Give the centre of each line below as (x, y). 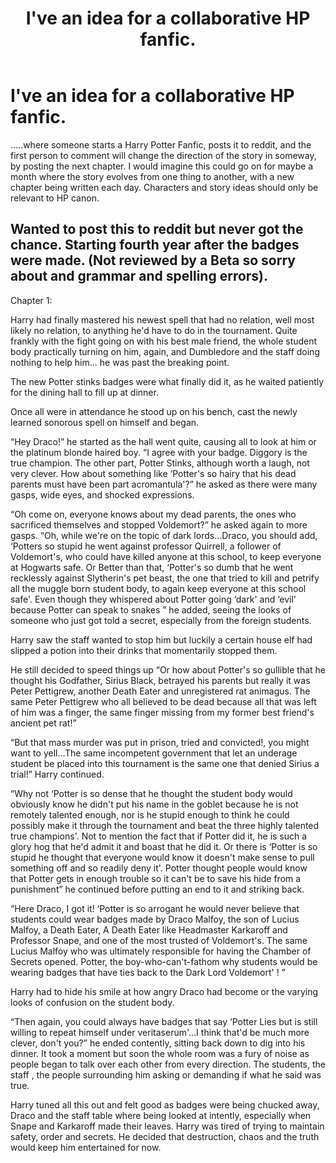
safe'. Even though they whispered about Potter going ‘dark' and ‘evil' (153, 599)
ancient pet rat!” (43, 723)
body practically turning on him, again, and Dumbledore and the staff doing (165, 351)
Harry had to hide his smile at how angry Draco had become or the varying (164, 991)
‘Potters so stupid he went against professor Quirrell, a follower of (146, 546)
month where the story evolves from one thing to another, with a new (152, 176)
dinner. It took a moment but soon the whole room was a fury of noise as (160, 1053)
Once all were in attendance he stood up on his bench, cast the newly (154, 411)
